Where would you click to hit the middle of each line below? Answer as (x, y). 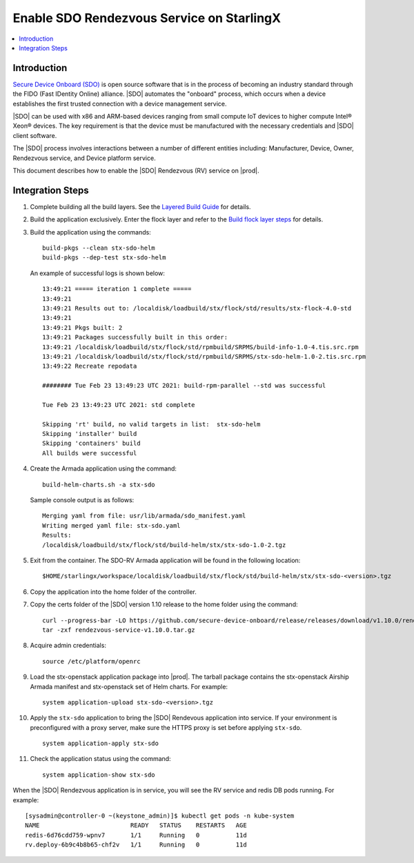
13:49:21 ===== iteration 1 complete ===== (117, 289)
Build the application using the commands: (90, 232)
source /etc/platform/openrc (91, 661)
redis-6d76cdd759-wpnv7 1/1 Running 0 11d (136, 835)
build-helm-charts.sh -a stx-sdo (99, 484)
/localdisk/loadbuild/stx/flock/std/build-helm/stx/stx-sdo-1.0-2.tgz (164, 545)
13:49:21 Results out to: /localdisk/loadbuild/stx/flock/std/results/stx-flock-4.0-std (197, 308)
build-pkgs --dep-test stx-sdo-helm (104, 258)
